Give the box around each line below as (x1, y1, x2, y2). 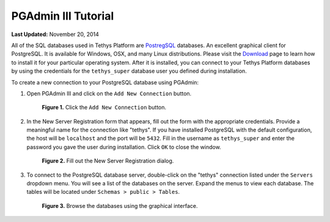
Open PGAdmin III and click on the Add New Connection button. (26, 89, 192, 97)
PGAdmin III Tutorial (11, 9, 114, 23)
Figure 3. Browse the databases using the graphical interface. (42, 202, 198, 209)
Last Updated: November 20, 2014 (11, 31, 99, 38)
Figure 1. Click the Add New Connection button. (42, 104, 167, 111)
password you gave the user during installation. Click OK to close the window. (26, 143, 221, 150)
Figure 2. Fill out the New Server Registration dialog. (42, 157, 174, 165)
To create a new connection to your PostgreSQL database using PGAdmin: (11, 78, 199, 86)
